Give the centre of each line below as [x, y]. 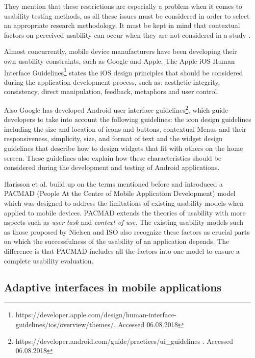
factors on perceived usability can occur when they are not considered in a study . [127, 35]
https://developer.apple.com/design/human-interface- [96, 315]
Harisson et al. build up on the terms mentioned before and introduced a [114, 183]
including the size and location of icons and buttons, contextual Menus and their [125, 129]
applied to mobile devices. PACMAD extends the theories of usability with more [125, 212]
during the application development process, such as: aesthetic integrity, [112, 82]
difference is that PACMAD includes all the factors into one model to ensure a [122, 251]
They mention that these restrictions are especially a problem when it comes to [123, 6]
